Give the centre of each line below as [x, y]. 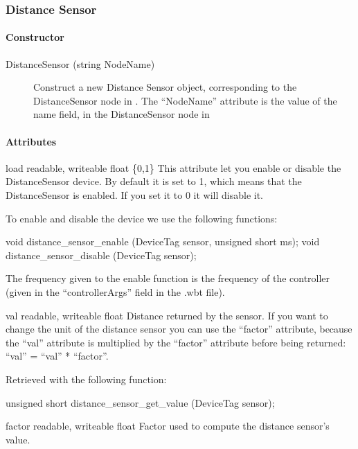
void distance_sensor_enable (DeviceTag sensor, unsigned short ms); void [163, 241]
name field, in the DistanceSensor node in [122, 114]
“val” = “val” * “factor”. [57, 356]
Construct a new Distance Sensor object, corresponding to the [165, 87]
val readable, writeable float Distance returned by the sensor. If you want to [167, 315]
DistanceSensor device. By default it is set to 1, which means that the [154, 181]
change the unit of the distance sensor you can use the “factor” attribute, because [179, 329]
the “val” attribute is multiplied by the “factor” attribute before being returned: [176, 342]
